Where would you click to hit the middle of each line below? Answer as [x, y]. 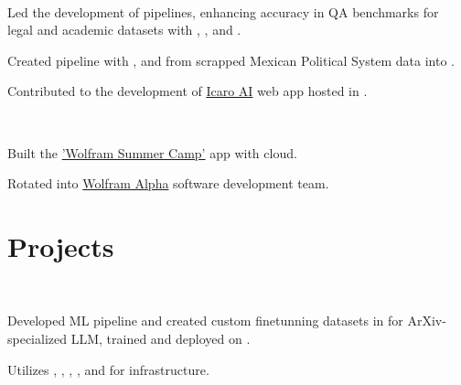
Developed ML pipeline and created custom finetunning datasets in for [205, 321]
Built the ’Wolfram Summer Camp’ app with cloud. [152, 152]
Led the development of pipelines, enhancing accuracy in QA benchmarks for [223, 11]
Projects [61, 246]
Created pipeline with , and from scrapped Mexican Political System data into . [231, 60]
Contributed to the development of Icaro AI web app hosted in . [188, 91]
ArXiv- [427, 321]
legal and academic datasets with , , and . [124, 30]
